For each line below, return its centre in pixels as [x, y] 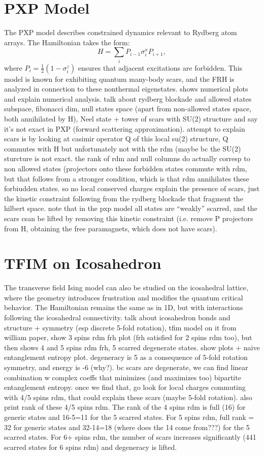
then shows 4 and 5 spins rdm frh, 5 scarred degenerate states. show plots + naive [132, 347]
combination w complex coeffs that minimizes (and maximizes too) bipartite [123, 377]
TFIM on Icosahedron [83, 263]
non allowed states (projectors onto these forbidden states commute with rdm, [126, 168]
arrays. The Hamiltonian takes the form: [67, 42]
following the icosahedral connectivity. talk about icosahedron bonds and [117, 317]
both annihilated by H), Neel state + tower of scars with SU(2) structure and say [131, 119]
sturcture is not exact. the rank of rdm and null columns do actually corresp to [127, 158]
